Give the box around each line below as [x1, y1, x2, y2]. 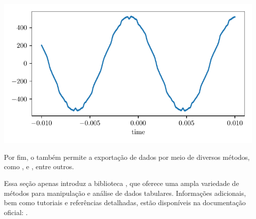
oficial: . [4, 207, 28, 217]
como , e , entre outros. [4, 161, 74, 172]
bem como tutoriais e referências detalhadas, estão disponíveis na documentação [4, 197, 246, 208]
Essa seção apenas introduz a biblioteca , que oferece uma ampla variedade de [4, 178, 239, 188]
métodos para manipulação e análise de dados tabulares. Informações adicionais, [4, 187, 246, 198]
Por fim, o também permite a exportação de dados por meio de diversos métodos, [4, 151, 250, 162]
